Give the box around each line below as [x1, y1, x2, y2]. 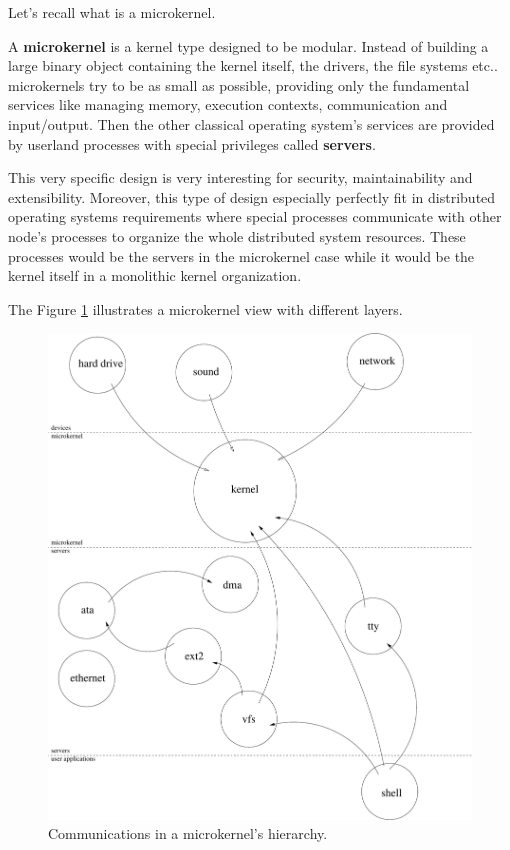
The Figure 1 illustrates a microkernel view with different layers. [8, 298, 403, 319]
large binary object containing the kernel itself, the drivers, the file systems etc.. [8, 55, 498, 76]
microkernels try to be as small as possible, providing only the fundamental [8, 74, 470, 95]
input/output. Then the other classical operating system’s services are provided [8, 113, 495, 134]
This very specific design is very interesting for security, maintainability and [8, 167, 473, 188]
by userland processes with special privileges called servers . [8, 133, 376, 154]
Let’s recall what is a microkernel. [8, 2, 216, 22]
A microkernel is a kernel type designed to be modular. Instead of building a [8, 35, 489, 56]
